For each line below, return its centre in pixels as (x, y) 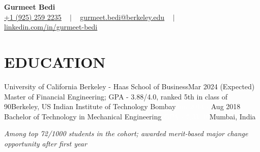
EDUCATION (55, 61)
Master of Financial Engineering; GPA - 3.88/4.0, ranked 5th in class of (116, 96)
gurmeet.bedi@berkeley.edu (122, 17)
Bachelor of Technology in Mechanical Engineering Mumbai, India (130, 116)
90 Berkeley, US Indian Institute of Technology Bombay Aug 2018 (122, 106)
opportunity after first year (46, 143)
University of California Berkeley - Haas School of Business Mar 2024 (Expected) (129, 86)
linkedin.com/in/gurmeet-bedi (51, 27)
